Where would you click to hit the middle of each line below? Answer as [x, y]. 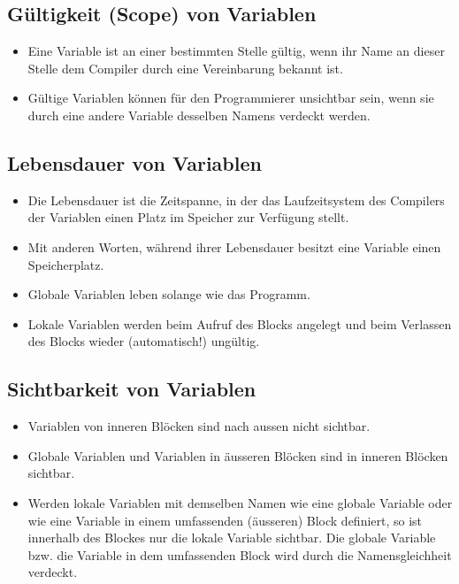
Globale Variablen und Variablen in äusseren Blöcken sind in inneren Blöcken [238, 455]
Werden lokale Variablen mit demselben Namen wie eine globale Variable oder [240, 502]
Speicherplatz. [66, 264]
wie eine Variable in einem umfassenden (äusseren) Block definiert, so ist [225, 520]
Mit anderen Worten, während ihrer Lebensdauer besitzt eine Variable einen [234, 246]
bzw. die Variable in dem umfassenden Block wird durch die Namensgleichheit [240, 554]
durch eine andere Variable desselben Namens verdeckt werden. [199, 115]
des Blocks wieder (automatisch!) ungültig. [144, 341]
